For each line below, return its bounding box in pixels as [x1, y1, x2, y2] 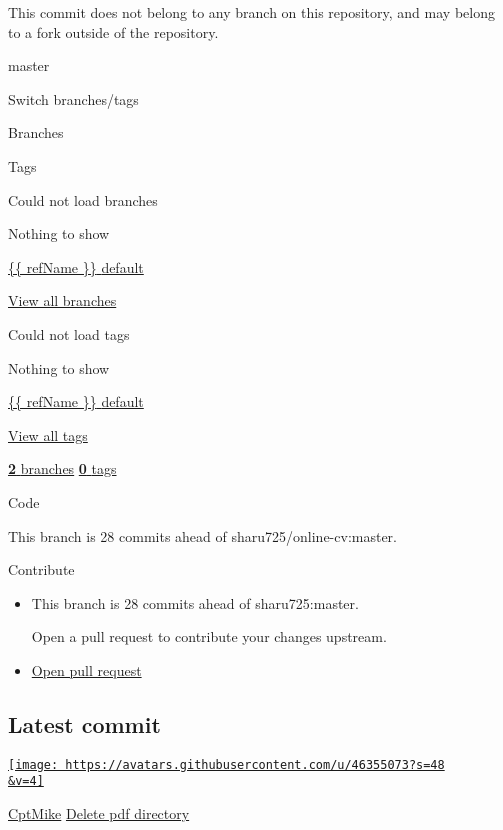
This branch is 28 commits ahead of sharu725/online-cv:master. [8, 525, 397, 546]
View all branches [8, 290, 117, 311]
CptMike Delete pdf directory [8, 802, 190, 823]
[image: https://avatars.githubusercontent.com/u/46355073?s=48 [8, 757, 445, 772]
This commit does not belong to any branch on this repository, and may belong [8, 2, 495, 22]
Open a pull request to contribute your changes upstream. [31, 626, 387, 647]
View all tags [8, 424, 88, 445]
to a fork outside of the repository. [8, 21, 219, 42]
